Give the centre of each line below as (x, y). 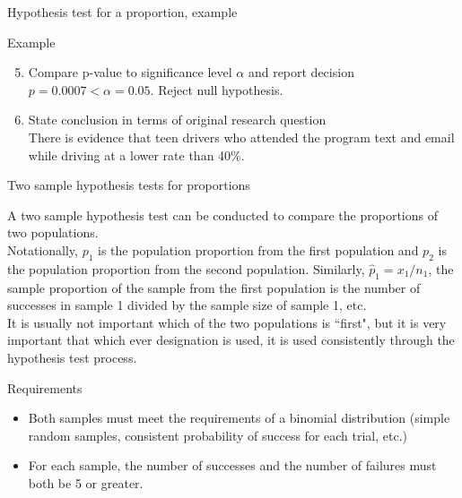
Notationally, (43, 249)
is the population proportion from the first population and (258, 249)
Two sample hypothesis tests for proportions (129, 185)
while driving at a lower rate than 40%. (136, 155)
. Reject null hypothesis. (217, 89)
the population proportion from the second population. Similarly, (186, 268)
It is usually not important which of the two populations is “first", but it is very (227, 322)
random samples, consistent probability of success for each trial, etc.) (218, 435)
